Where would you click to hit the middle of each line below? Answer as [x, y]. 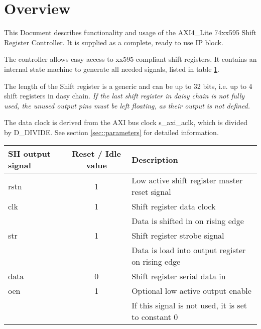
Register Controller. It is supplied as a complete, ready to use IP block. [114, 42]
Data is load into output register [189, 250]
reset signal [151, 192]
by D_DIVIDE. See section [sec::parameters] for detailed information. [111, 132]
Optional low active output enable [191, 291]
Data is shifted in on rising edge [188, 221]
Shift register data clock [174, 206]
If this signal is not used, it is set [189, 305]
